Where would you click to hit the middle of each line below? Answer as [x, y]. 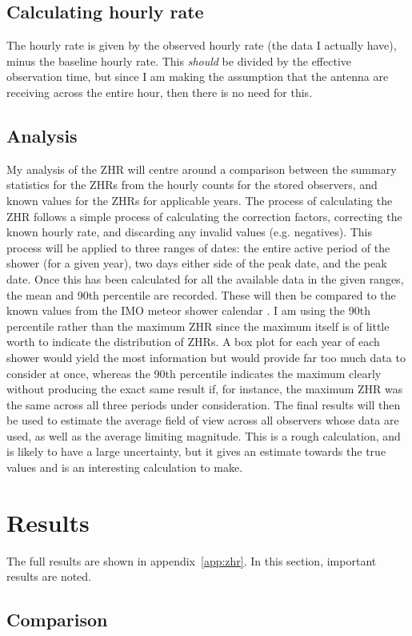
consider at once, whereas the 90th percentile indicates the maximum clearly [194, 373]
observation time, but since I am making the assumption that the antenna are [198, 76]
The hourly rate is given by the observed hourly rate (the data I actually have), [202, 45]
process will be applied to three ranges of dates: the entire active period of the [198, 247]
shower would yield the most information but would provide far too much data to [206, 357]
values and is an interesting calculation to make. [125, 467]
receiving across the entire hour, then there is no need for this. [160, 92]
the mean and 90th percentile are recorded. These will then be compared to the [201, 294]
